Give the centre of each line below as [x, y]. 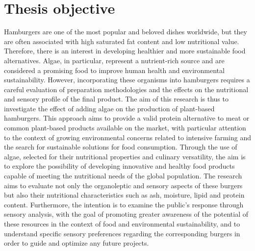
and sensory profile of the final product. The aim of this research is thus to [116, 99]
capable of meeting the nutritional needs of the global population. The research [123, 176]
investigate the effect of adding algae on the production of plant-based [109, 108]
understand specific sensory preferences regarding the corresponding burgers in [122, 233]
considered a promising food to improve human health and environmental [114, 70]
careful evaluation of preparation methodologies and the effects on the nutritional [126, 89]
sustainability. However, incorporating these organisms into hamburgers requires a [127, 80]
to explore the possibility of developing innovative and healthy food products [119, 166]
